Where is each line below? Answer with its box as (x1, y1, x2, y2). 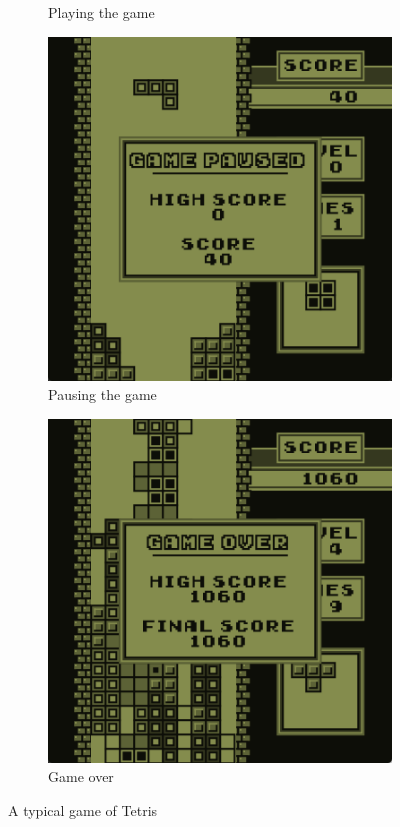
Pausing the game (48, 384, 157, 405)
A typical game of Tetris (8, 799, 158, 820)
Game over (48, 766, 114, 787)
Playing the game (48, 2, 155, 22)
